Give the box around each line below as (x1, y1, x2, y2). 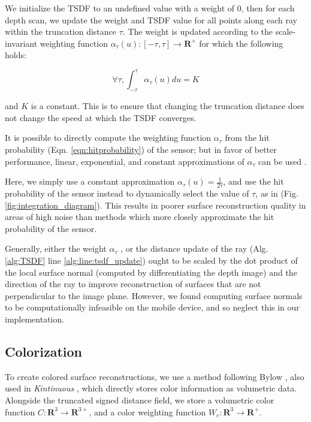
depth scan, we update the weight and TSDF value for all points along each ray (5, 13, 297, 26)
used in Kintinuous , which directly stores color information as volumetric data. (5, 382, 297, 394)
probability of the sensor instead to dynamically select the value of (5, 187, 249, 200)
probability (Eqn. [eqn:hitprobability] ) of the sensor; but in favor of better (5, 143, 277, 156)
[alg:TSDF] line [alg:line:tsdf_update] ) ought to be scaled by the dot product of (5, 254, 298, 267)
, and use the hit (223, 175, 284, 188)
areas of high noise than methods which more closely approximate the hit (5, 210, 274, 223)
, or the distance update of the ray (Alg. (120, 242, 268, 255)
